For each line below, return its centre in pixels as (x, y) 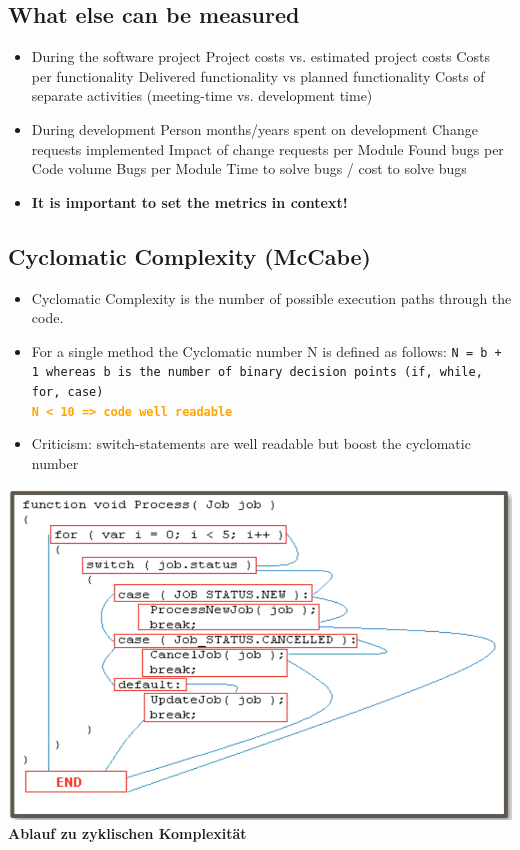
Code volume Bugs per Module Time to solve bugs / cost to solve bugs (249, 168)
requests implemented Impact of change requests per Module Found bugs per (267, 148)
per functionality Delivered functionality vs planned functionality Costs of (258, 75)
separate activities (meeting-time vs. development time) (202, 95)
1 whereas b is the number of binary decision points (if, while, (257, 372)
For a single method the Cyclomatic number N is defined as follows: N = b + (266, 350)
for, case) (67, 392)
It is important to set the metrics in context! (189, 201)
